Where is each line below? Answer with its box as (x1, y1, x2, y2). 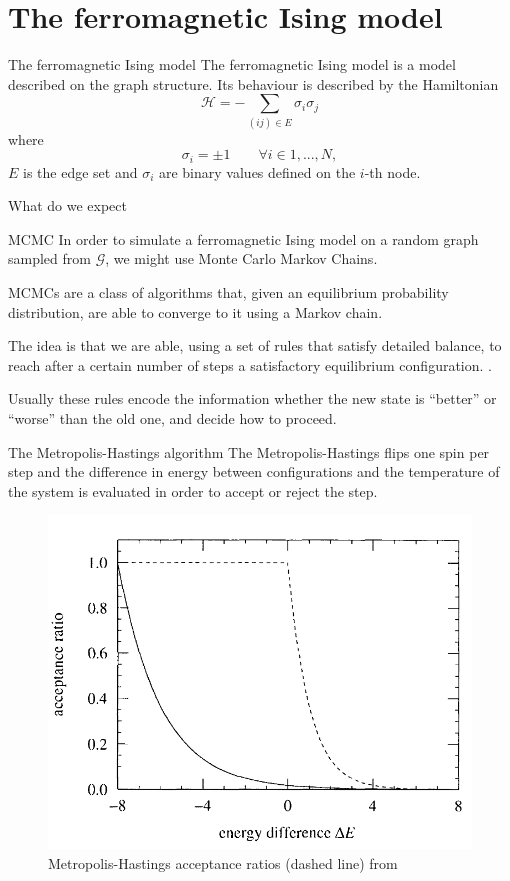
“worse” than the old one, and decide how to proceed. (8, 408, 337, 429)
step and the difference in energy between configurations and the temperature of (8, 461, 500, 482)
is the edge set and (23, 161, 138, 182)
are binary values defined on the (158, 161, 356, 182)
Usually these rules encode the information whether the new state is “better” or (8, 388, 497, 409)
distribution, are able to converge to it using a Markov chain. (8, 301, 383, 322)
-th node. (364, 161, 421, 182)
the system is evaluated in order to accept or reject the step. (8, 480, 378, 501)
